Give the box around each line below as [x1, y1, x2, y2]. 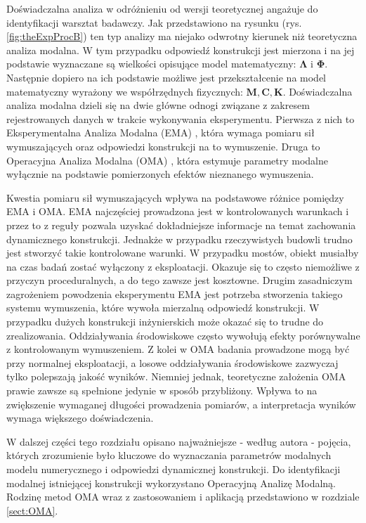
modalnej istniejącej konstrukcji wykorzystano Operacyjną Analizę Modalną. [6, 475, 336, 490]
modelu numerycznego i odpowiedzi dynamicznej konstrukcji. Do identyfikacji [6, 462, 341, 476]
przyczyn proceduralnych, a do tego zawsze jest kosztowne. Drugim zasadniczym [6, 273, 353, 288]
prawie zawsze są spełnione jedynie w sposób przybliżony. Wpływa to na [6, 383, 318, 398]
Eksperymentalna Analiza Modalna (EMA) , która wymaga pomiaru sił [6, 125, 315, 140]
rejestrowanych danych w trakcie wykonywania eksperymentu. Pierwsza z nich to [6, 111, 355, 126]
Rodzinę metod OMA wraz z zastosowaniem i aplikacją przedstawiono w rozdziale [6, 489, 360, 504]
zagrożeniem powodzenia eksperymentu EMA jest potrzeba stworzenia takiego [6, 286, 343, 301]
